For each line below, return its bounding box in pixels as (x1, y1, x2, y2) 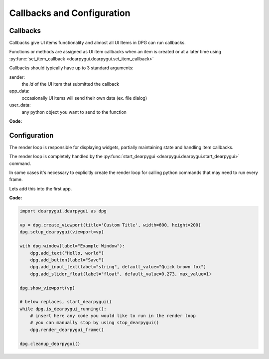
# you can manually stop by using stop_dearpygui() (30, 320, 159, 326)
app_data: (9, 88, 30, 94)
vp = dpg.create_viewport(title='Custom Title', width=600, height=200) (19, 222, 201, 228)
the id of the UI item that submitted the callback (21, 81, 120, 87)
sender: (9, 74, 25, 80)
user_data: (9, 102, 31, 108)
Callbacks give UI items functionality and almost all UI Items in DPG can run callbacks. (9, 40, 186, 46)
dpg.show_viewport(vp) (19, 285, 75, 291)
